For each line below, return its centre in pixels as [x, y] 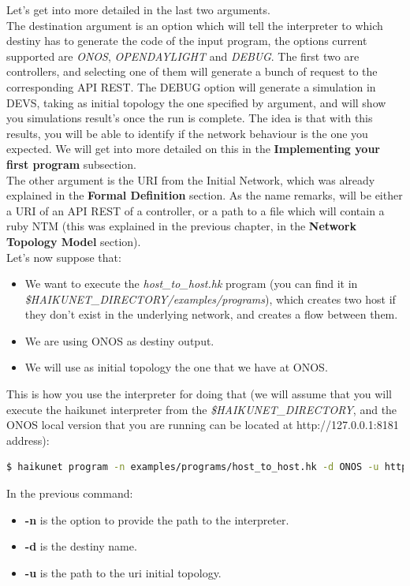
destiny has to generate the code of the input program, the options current [187, 41]
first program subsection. [71, 164]
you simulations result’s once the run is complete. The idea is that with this [190, 118]
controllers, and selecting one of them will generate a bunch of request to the [192, 71]
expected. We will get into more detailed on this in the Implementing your [193, 149]
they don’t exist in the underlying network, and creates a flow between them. [211, 314]
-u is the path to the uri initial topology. [123, 572]
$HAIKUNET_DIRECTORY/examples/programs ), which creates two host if [210, 299]
